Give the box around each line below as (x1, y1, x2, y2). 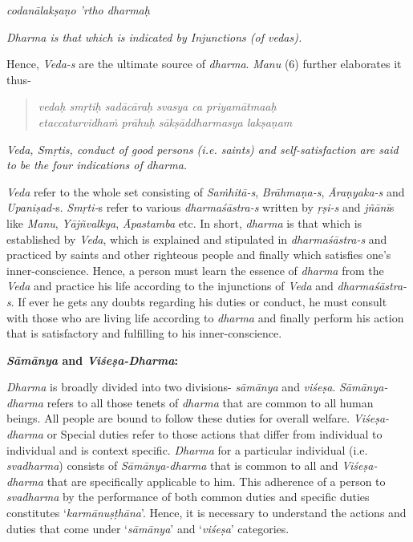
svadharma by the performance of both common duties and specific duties (6, 488, 370, 505)
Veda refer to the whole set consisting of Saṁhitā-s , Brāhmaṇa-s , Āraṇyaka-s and (6, 183, 405, 200)
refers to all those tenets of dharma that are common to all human (47, 394, 374, 411)
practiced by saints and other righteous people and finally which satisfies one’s (6, 246, 391, 263)
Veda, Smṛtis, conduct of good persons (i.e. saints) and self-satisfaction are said (6, 140, 399, 157)
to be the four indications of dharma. (6, 156, 188, 173)
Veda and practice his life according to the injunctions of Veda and (6, 277, 334, 294)
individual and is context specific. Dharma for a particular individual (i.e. (6, 441, 368, 458)
